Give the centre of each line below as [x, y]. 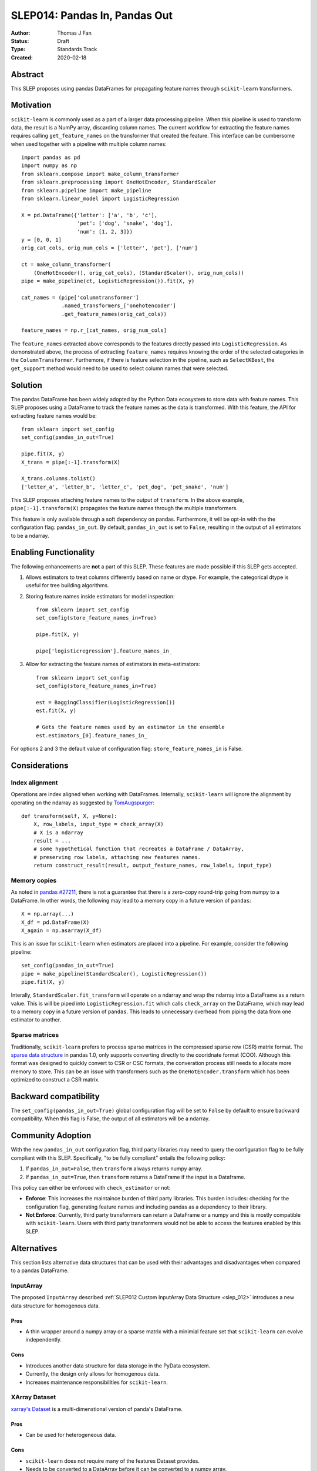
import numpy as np [49, 166]
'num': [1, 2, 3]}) [105, 232]
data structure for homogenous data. [55, 1306]
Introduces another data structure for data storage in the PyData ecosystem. [118, 1366]
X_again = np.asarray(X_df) [62, 930]
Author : [21, 33]
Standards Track [77, 49]
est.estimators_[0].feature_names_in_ [92, 735]
